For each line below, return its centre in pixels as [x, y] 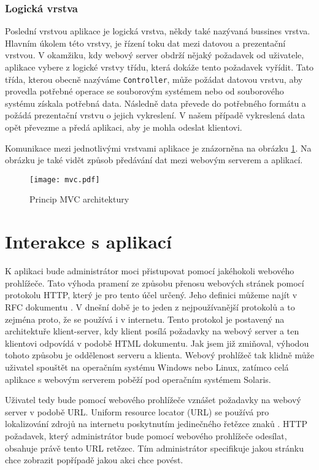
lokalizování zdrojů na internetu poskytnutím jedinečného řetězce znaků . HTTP [156, 424]
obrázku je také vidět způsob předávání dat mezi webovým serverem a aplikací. [154, 160]
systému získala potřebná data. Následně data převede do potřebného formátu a [156, 103]
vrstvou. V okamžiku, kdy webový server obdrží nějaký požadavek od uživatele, [155, 55]
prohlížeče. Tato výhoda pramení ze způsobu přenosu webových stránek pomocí [155, 283]
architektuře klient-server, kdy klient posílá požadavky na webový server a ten [152, 331]
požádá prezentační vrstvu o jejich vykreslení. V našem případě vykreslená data [155, 115]
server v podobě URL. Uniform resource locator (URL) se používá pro [137, 411]
